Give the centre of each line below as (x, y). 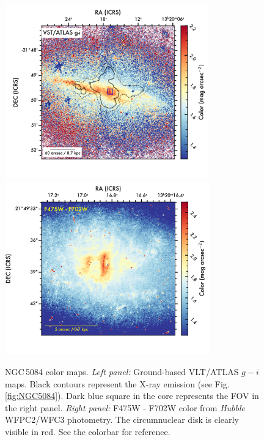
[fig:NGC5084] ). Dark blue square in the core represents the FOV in (132, 396)
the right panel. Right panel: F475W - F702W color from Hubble (125, 407)
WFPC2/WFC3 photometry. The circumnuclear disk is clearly (122, 419)
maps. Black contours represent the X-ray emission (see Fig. (117, 383)
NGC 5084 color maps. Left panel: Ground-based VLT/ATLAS (122, 372)
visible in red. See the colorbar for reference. (88, 432)
